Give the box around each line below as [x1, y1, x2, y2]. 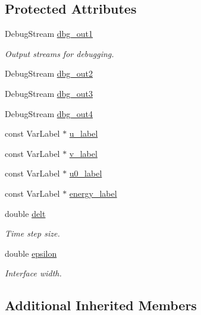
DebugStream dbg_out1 [5, 27, 93, 40]
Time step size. [5, 227, 60, 240]
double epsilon [5, 247, 57, 259]
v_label [69, 147, 98, 159]
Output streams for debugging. [5, 47, 114, 59]
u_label [69, 127, 98, 140]
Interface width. [5, 267, 62, 279]
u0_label [69, 167, 102, 179]
